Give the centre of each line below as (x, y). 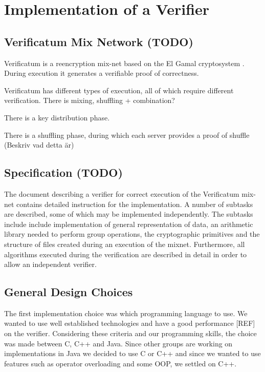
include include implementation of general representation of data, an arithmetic (129, 224)
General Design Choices (69, 292)
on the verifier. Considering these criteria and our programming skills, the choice (130, 333)
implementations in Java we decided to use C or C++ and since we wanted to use (132, 353)
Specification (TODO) (63, 172)
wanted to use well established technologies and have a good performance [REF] (130, 323)
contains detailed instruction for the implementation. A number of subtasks (135, 204)
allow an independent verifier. (50, 264)
